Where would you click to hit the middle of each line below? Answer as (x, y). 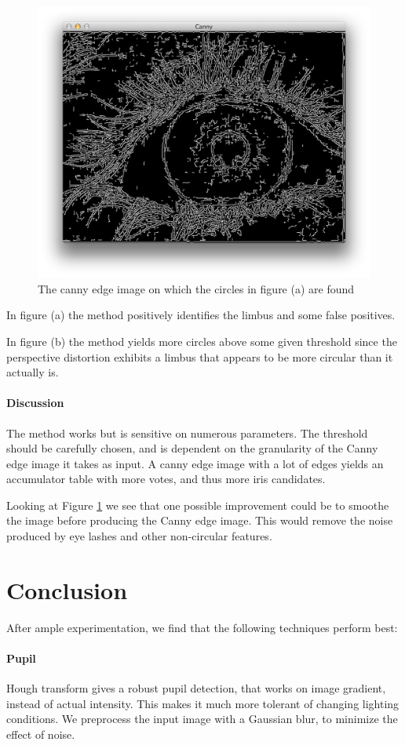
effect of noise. (41, 734)
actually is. (33, 372)
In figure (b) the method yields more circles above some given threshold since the (202, 341)
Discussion (35, 403)
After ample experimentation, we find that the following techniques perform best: (202, 627)
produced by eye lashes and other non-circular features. (139, 536)
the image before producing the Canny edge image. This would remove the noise (200, 520)
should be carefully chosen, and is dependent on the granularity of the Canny (192, 448)
